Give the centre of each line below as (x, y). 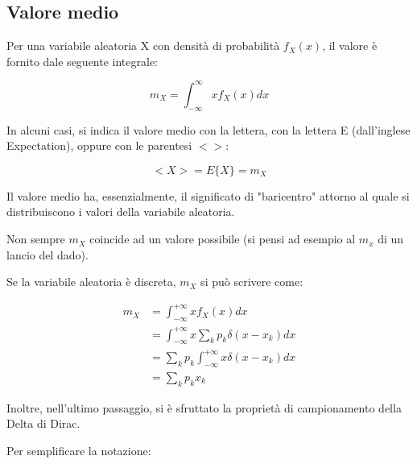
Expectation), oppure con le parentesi (99, 145)
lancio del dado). (47, 254)
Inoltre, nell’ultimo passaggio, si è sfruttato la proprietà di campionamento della (204, 407)
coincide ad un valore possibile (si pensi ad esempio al (223, 239)
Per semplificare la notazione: (79, 450)
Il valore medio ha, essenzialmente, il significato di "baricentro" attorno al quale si (208, 195)
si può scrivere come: (252, 282)
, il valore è (350, 46)
